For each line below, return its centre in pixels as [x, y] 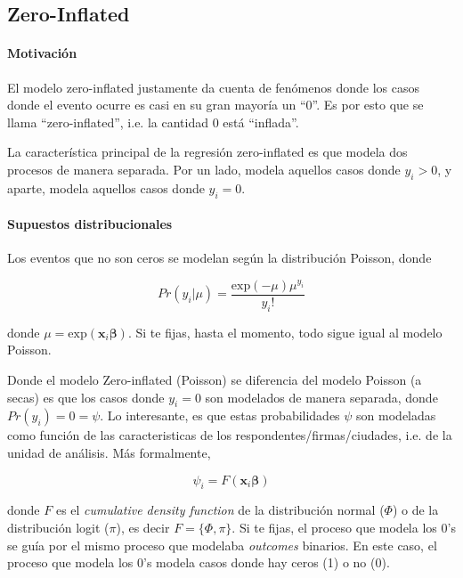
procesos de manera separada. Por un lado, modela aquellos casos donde [204, 169]
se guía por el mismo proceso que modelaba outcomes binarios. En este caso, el [222, 545]
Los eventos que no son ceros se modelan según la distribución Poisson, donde [219, 258]
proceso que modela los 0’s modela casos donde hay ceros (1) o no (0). [199, 562]
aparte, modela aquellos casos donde [106, 187]
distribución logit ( [58, 527]
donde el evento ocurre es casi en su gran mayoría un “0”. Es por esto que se [215, 105]
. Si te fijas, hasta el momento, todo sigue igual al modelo [285, 332]
